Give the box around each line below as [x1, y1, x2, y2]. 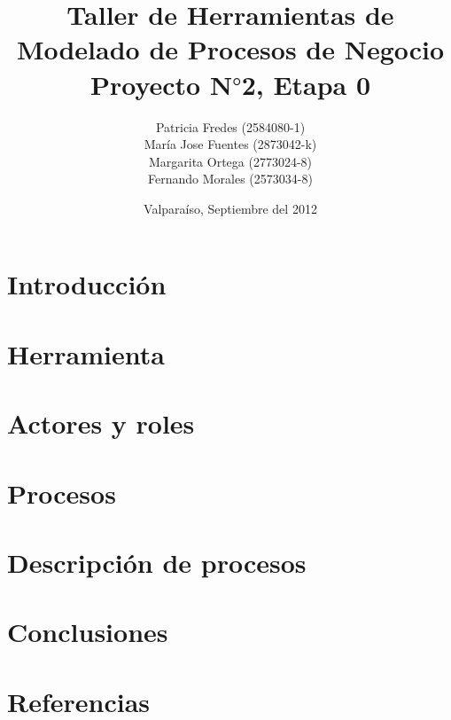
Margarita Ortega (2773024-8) [148, 152, 313, 170]
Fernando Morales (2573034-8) [148, 169, 313, 188]
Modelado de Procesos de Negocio [16, 31, 445, 67]
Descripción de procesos [7, 544, 307, 580]
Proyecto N [89, 66, 233, 102]
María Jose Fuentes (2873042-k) [144, 135, 317, 153]
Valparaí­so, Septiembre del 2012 [144, 199, 317, 217]
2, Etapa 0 [241, 66, 371, 102]
